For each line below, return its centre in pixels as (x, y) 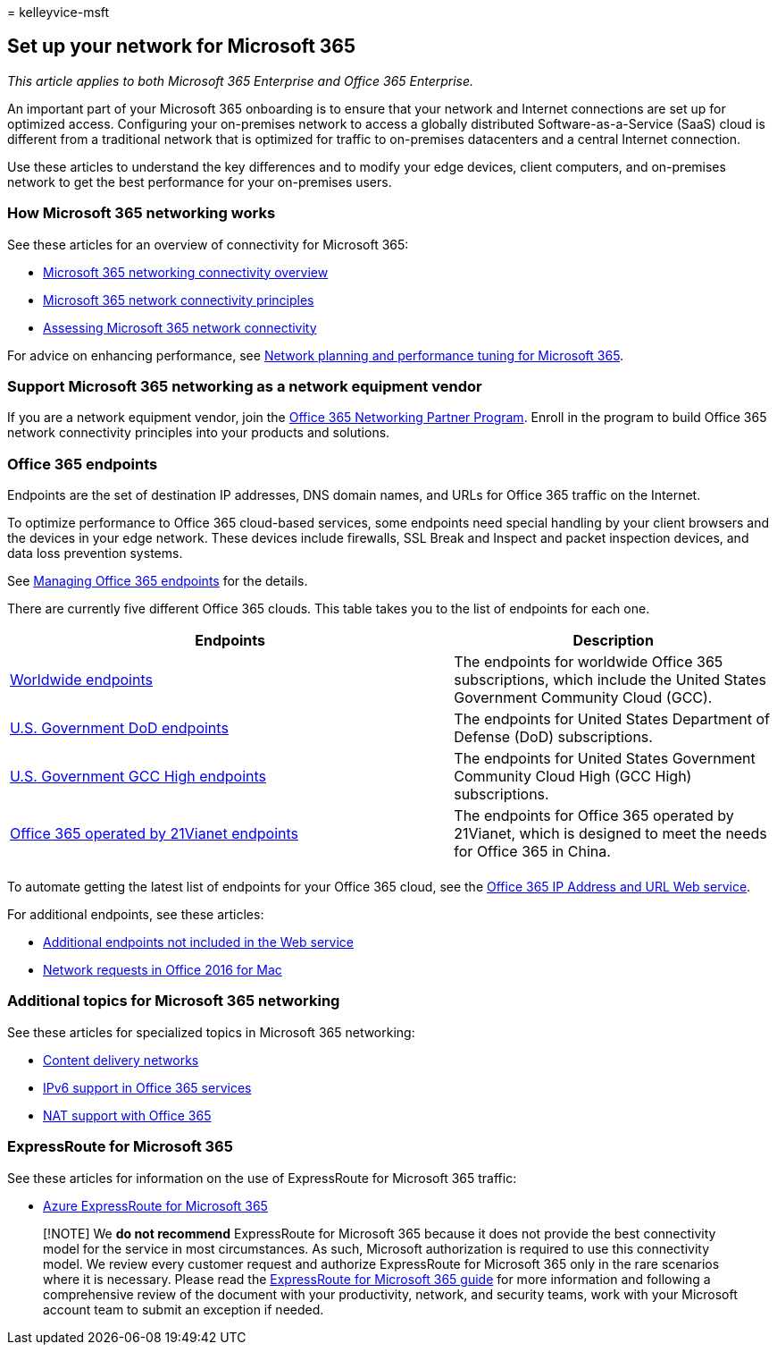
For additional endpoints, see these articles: (136, 915)
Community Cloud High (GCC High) (573, 777)
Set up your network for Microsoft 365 (182, 46)
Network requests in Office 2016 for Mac (163, 970)
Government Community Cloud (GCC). (583, 698)
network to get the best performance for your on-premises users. (200, 182)
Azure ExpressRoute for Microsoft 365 (155, 1205)
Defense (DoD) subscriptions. (553, 737)
